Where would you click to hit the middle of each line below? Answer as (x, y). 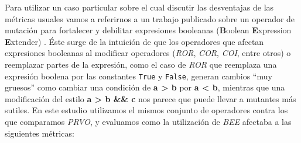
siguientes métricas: (40, 133)
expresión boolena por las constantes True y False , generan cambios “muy (138, 76)
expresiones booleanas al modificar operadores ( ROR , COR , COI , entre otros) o (148, 53)
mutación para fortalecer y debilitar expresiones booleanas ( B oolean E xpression (148, 30)
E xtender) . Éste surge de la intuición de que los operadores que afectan (134, 41)
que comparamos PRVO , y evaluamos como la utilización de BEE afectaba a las (148, 121)
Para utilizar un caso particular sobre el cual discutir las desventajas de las (139, 7)
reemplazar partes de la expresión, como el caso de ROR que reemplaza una (141, 64)
